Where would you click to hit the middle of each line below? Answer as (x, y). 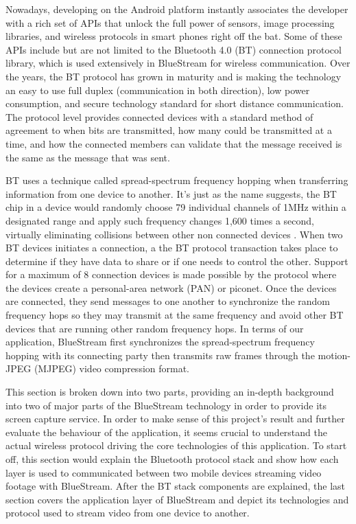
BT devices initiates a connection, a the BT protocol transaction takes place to (172, 248)
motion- (334, 355)
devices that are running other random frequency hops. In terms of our (155, 328)
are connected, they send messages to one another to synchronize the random (168, 301)
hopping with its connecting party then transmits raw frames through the (160, 355)
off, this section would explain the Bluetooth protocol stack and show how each (172, 459)
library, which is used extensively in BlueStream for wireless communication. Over (178, 63)
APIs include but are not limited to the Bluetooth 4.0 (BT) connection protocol (174, 49)
